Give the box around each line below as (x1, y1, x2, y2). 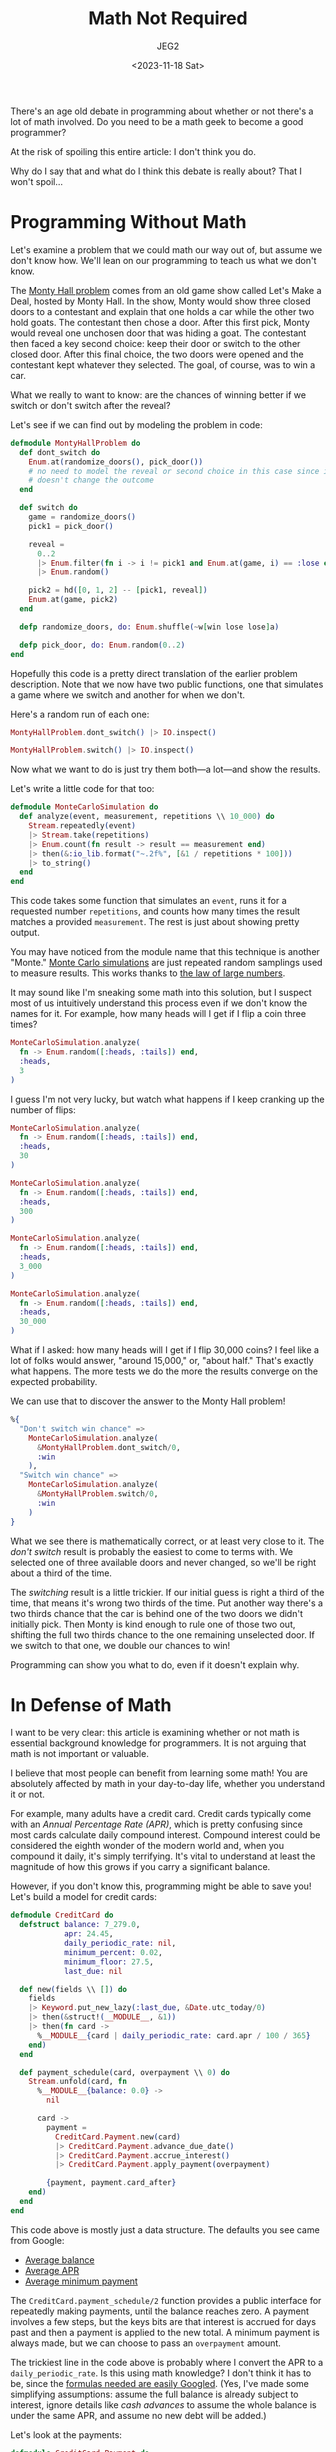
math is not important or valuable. (10, 1748, 150, 1760)
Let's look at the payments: (10, 2428, 123, 2441)
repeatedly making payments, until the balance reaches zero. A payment (10, 2305, 310, 2317)
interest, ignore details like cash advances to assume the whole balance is (10, 2398, 317, 2411)
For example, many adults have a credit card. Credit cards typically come (10, 1808, 312, 1820)
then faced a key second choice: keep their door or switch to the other (10, 337, 301, 349)
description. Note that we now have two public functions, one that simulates (10, 678, 324, 690)
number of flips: (10, 1103, 77, 1116)
